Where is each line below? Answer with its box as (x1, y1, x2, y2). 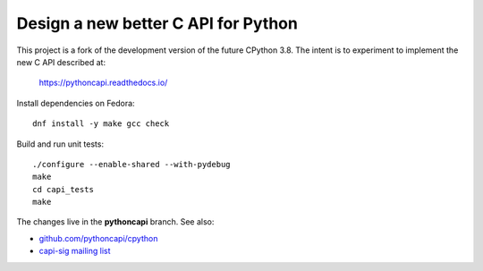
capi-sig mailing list (38, 246, 111, 257)
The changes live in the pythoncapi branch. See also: (16, 216, 215, 227)
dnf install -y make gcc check (32, 119, 170, 129)
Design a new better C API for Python (16, 13, 299, 33)
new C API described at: (16, 56, 106, 67)
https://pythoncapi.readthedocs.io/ (38, 77, 168, 89)
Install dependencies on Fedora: (16, 97, 135, 108)
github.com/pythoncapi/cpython (38, 233, 158, 243)
